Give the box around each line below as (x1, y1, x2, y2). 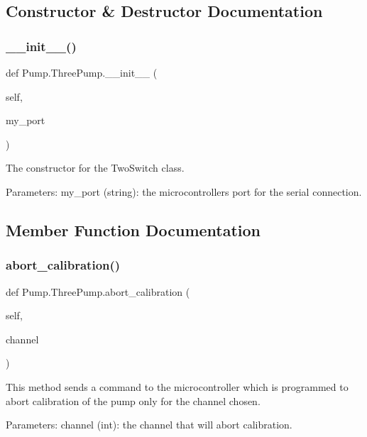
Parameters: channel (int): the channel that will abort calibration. (6, 417, 292, 432)
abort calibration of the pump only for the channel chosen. (6, 393, 261, 408)
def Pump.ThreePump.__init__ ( (6, 65, 158, 79)
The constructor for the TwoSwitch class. (6, 160, 185, 175)
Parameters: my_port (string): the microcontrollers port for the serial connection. (6, 184, 362, 199)
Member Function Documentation (6, 218, 261, 240)
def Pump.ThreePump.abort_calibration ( (6, 284, 190, 299)
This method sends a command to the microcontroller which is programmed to (6, 379, 349, 394)
